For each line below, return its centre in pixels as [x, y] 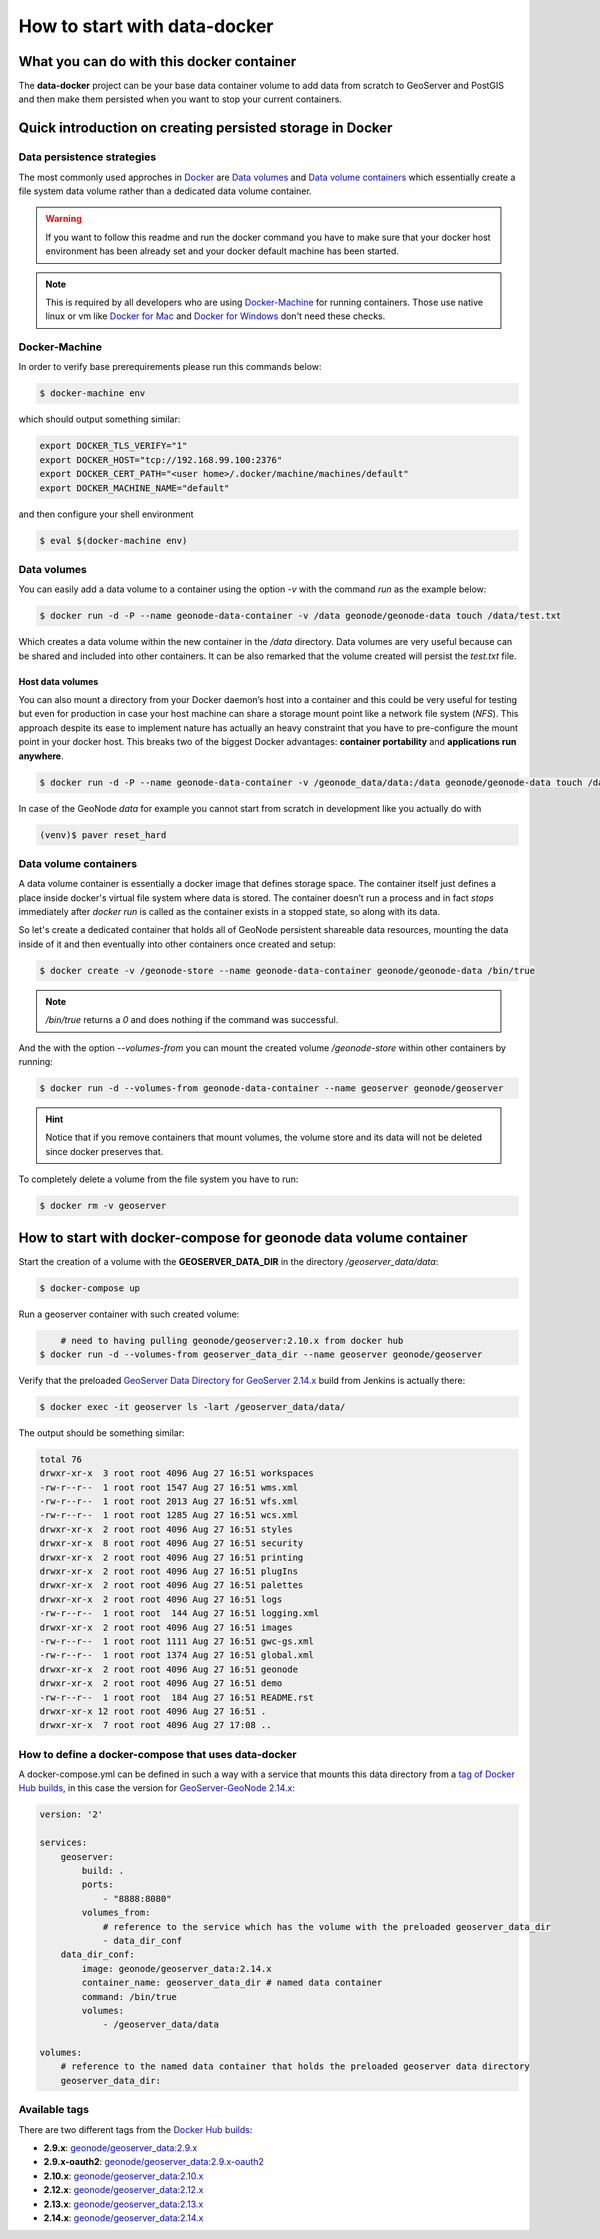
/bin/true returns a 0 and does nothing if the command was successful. [192, 1020]
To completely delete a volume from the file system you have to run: [158, 1179]
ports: [97, 1884]
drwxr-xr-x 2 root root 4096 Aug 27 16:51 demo [161, 1683]
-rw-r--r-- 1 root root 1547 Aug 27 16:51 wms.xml [169, 1487]
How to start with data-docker [146, 26]
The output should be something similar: [101, 1432]
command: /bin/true [129, 1996]
